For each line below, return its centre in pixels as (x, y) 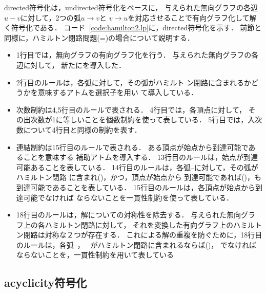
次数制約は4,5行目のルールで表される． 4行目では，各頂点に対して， (131, 109)
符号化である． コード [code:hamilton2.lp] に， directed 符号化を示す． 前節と (136, 28)
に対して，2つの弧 (50, 17)
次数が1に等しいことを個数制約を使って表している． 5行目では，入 (143, 120)
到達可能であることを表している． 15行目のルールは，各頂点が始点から (136, 187)
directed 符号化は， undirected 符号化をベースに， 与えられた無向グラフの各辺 (131, 7)
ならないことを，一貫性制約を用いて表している (95, 255)
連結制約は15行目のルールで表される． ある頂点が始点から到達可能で (132, 147)
